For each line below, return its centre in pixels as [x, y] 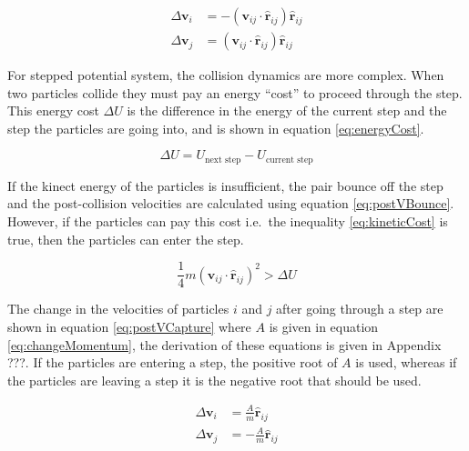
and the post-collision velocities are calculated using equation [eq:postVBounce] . [231, 203]
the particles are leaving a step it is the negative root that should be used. [214, 380]
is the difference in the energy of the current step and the [287, 110]
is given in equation [324, 326]
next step [223, 160]
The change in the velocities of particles [118, 309]
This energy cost [53, 110]
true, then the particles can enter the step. [126, 239]
